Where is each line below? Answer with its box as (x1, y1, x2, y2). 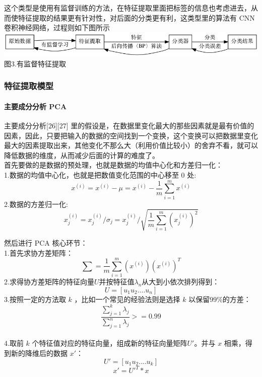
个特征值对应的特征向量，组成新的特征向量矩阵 (32, 338, 187, 348)
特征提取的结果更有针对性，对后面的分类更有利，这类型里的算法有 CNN (18, 12, 255, 23)
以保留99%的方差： (188, 293, 251, 304)
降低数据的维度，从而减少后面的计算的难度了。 (4, 149, 159, 160)
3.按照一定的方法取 (4, 293, 66, 304)
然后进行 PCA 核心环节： (4, 237, 88, 248)
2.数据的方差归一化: (4, 198, 68, 209)
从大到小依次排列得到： (142, 276, 220, 287)
